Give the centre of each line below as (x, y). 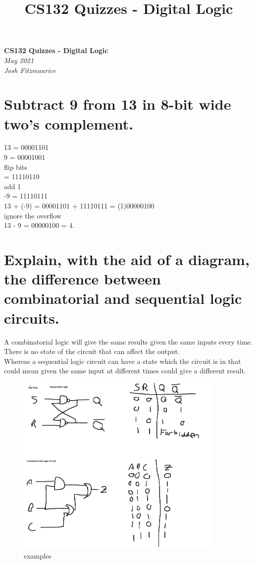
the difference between (82, 279)
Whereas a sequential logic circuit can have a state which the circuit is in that (123, 361)
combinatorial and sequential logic (123, 298)
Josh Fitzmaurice (30, 70)
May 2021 (19, 60)
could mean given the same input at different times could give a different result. (125, 371)
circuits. (32, 317)
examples (38, 555)
